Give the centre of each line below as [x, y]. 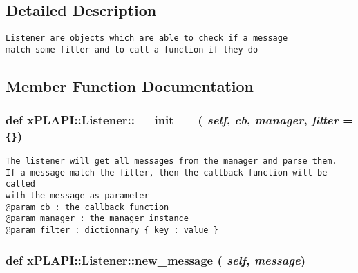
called [20, 184]
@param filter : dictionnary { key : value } [112, 230]
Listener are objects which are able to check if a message [147, 38]
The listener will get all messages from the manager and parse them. [171, 161]
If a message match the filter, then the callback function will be [167, 172]
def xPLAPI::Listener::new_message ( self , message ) [156, 260]
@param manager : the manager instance [97, 219]
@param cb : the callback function [87, 207]
